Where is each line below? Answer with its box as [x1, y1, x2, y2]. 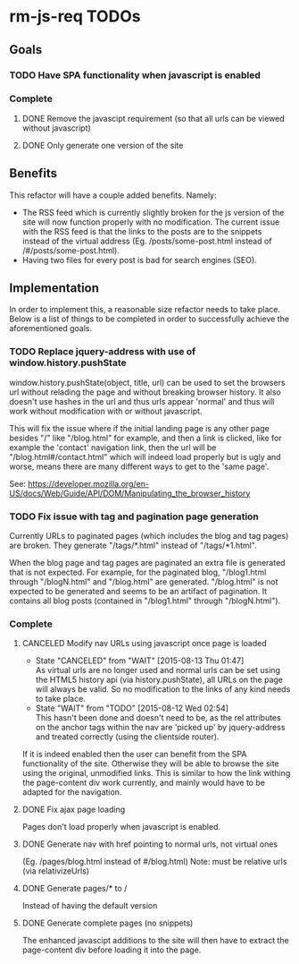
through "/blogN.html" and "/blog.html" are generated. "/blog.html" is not [9, 576, 278, 587]
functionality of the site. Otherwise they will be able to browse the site [21, 758, 279, 769]
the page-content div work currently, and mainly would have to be [21, 777, 266, 789]
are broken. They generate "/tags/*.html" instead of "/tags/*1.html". [9, 540, 257, 551]
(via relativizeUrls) [21, 866, 90, 876]
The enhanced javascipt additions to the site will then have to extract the [21, 935, 289, 946]
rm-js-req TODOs [9, 6, 141, 27]
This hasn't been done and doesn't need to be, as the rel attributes [35, 712, 281, 723]
